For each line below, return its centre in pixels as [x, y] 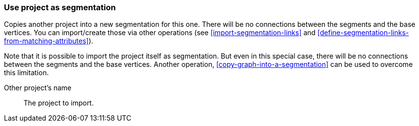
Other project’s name [38, 88]
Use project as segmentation [60, 7]
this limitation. [26, 73]
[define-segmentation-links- [363, 33]
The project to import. [59, 103]
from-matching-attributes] [46, 41]
